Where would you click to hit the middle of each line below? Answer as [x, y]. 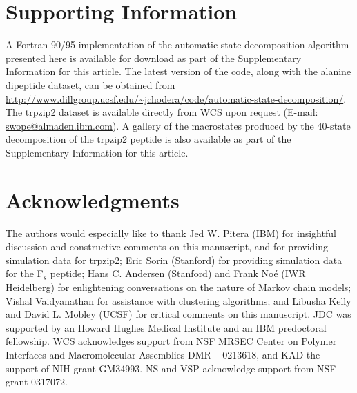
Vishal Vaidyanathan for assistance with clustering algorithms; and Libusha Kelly [178, 300]
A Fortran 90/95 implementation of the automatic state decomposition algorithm [177, 44]
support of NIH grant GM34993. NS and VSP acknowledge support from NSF [171, 368]
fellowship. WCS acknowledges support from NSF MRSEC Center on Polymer [171, 341]
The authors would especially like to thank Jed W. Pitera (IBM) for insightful [171, 233]
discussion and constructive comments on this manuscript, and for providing [167, 246]
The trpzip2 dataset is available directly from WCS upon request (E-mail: [162, 112]
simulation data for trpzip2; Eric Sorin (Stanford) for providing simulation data [174, 260]
